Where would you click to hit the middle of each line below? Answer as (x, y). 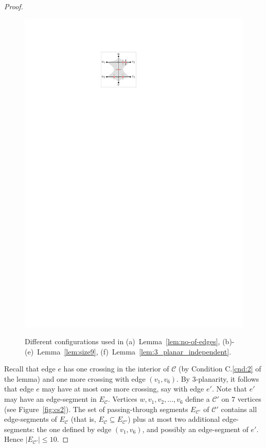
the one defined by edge (74, 429)
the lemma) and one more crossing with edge (75, 378)
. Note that (229, 389)
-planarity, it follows (227, 378)
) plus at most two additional (174, 419)
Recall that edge (30, 369)
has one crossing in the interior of (116, 369)
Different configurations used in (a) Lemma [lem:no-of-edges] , (122, 341)
